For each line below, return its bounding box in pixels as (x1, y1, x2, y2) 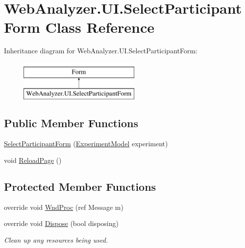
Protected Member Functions (4, 179, 156, 194)
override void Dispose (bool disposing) (4, 218, 119, 228)
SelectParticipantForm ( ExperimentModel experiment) (4, 138, 168, 149)
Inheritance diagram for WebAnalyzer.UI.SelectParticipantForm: (4, 45, 198, 56)
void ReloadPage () (4, 155, 62, 165)
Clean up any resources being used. (4, 234, 108, 245)
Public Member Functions (4, 115, 138, 131)
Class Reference (45, 17, 154, 37)
